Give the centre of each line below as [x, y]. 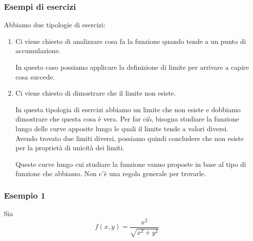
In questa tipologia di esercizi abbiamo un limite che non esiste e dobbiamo [128, 109]
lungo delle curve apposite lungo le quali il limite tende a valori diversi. [122, 128]
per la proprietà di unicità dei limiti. [70, 148]
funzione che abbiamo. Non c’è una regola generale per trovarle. [111, 173]
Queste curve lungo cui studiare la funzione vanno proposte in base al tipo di [131, 164]
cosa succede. [35, 76]
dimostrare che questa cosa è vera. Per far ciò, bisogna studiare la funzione [127, 119]
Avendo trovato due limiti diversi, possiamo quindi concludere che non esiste [129, 138]
